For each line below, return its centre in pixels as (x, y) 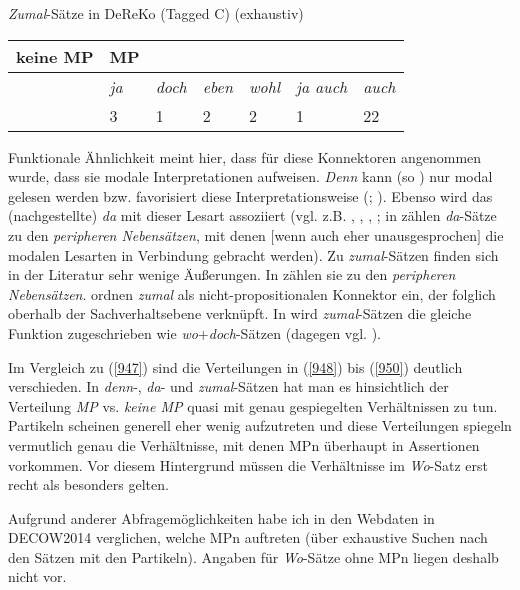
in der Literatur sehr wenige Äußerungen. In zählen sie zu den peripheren (232, 274)
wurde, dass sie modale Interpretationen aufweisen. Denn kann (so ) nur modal (250, 176)
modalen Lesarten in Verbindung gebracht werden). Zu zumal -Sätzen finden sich (253, 254)
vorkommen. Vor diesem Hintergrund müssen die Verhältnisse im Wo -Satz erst (248, 464)
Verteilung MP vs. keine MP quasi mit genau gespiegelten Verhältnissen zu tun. (253, 405)
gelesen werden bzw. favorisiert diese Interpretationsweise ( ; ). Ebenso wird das (250, 195)
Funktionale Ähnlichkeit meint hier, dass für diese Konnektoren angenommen (245, 156)
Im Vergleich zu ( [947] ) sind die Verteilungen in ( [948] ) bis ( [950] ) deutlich (235, 366)
